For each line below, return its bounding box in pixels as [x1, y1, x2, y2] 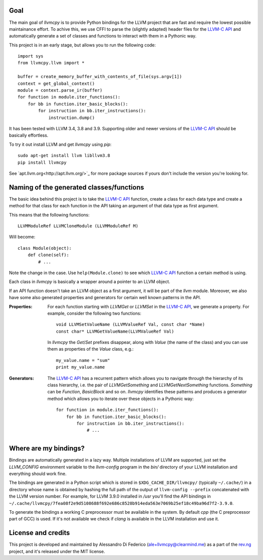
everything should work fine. [9, 471, 67, 477]
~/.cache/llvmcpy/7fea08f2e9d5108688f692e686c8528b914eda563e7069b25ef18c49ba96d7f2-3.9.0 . [9, 500, 234, 506]
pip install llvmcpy [18, 160, 67, 165]
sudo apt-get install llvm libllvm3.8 [18, 153, 111, 159]
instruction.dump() [48, 115, 95, 120]
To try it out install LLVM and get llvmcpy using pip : [9, 141, 112, 147]
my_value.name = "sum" [56, 358, 111, 363]
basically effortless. [9, 132, 49, 139]
